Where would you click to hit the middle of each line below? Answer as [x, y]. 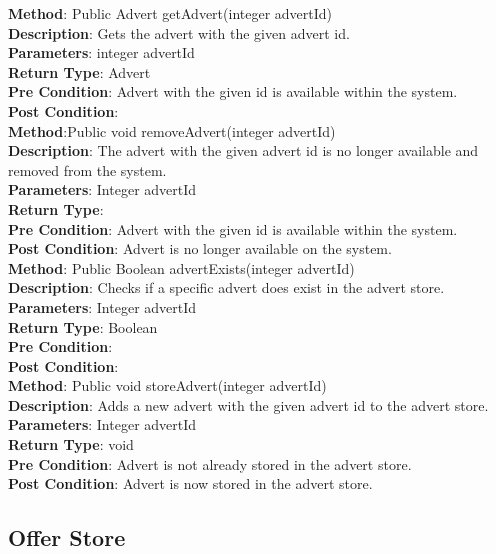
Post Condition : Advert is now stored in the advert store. [190, 483]
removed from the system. [87, 169]
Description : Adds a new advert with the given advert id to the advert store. [248, 404]
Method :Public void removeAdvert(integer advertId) [172, 130]
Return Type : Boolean [83, 326]
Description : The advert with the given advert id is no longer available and [243, 150]
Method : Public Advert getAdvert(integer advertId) [170, 13]
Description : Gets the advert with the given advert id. [179, 32]
